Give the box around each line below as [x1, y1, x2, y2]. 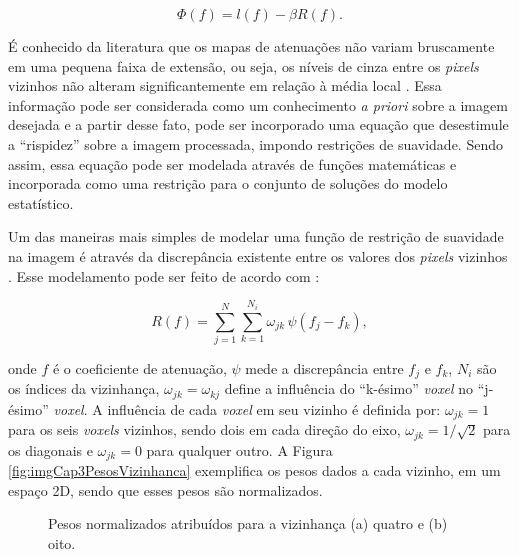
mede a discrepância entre [245, 357, 404, 378]
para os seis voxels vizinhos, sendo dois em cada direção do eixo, [8, 419, 401, 440]
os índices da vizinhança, [8, 378, 160, 399]
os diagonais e [8, 439, 93, 460]
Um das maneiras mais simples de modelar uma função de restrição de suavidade [8, 226, 504, 247]
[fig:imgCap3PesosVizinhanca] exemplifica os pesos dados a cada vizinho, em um [8, 460, 501, 481]
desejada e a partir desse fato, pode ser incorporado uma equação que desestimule [8, 114, 509, 135]
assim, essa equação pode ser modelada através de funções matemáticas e [8, 153, 457, 174]
